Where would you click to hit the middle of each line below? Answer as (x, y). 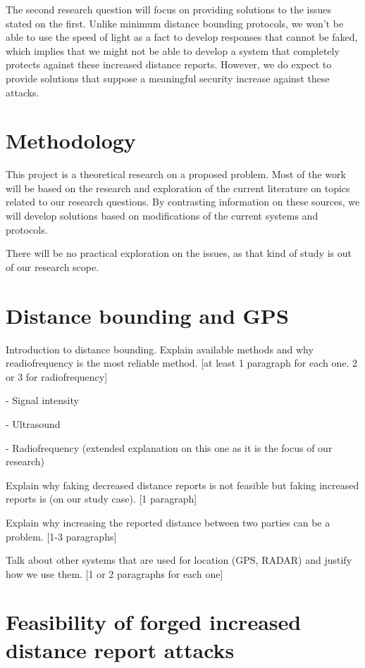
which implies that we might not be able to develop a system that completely (173, 50)
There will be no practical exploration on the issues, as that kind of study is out (179, 253)
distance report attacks (120, 649)
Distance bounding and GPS (147, 315)
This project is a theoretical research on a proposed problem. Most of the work (176, 174)
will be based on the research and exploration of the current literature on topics (178, 188)
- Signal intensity (42, 400)
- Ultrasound (33, 423)
